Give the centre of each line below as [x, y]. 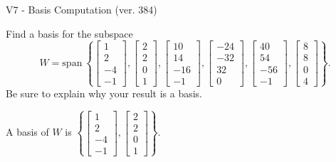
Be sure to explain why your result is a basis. [104, 93]
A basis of [27, 132]
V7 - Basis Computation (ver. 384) [82, 9]
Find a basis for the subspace [69, 33]
